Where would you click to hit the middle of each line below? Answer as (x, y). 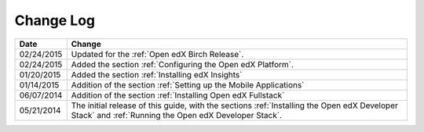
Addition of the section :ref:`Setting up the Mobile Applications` (188, 84)
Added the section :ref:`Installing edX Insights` (157, 74)
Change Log (55, 20)
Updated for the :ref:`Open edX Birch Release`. (157, 54)
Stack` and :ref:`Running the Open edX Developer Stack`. (177, 115)
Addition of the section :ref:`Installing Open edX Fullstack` (178, 95)
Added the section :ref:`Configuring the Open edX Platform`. (183, 64)
